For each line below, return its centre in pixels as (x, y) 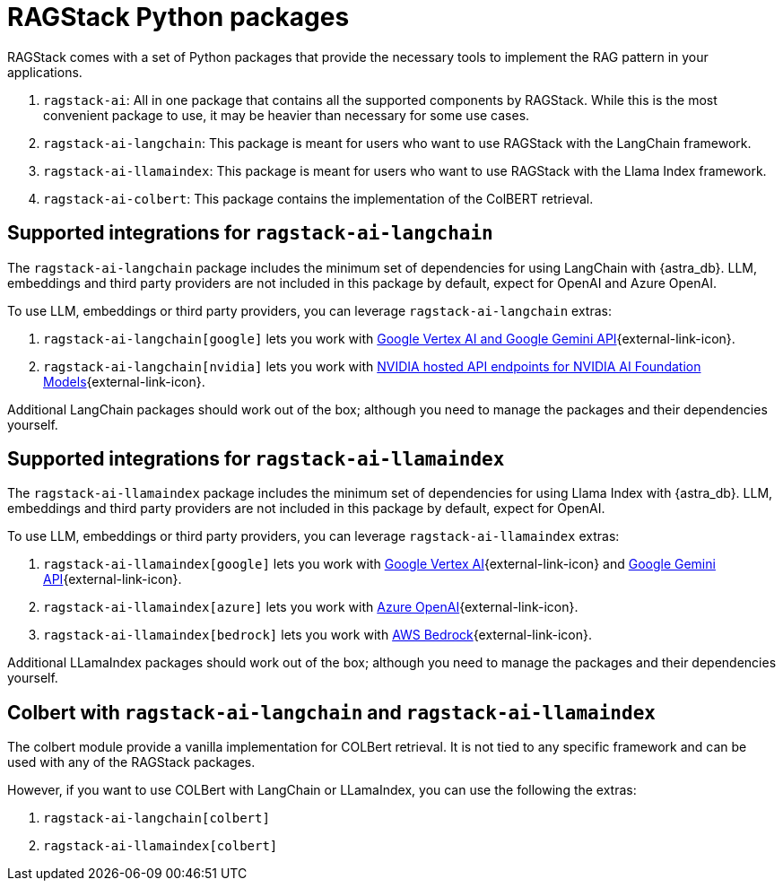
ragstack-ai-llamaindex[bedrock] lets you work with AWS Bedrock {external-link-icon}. (318, 635)
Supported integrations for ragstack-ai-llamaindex (256, 459)
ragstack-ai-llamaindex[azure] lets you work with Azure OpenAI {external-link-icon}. (311, 607)
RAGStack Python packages (178, 17)
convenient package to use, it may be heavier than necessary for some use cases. (287, 115)
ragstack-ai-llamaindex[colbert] (161, 846)
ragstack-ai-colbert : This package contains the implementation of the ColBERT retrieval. (318, 198)
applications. (45, 72)
